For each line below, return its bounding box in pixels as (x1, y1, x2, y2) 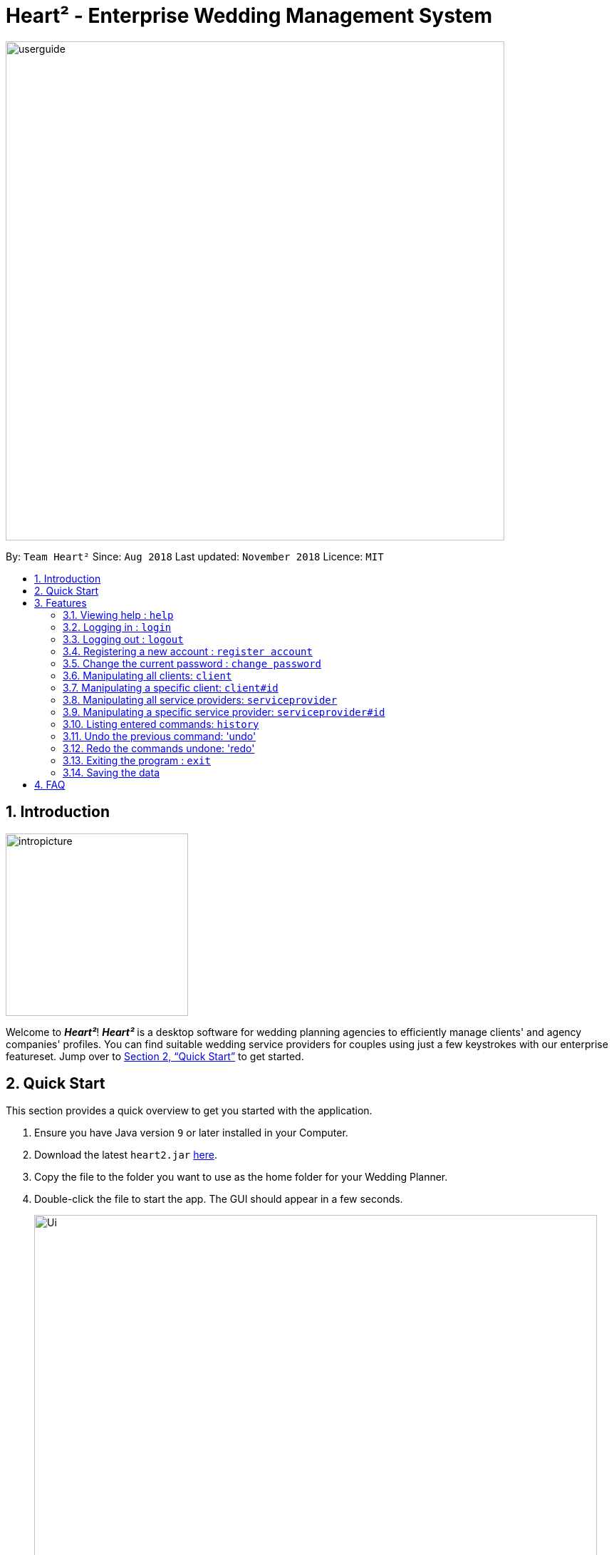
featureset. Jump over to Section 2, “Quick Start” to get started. (6, 1050, 304, 1062)
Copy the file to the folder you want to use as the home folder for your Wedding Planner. (34, 1171, 448, 1184)
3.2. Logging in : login (63, 620, 172, 633)
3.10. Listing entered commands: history (63, 717, 259, 730)
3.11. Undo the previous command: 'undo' (63, 729, 256, 742)
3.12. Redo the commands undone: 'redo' (63, 741, 255, 754)
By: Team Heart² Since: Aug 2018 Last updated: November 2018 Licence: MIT (6, 550, 384, 563)
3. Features (34, 596, 87, 609)
